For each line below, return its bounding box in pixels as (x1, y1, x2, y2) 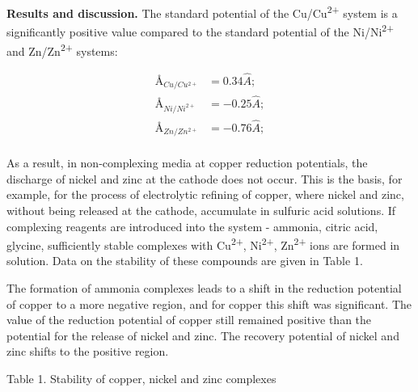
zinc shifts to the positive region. (6, 343, 169, 360)
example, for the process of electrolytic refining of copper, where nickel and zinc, (6, 186, 404, 203)
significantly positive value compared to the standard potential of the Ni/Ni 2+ (6, 21, 395, 40)
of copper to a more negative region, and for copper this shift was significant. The (6, 295, 412, 312)
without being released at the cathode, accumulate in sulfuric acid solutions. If (6, 201, 396, 218)
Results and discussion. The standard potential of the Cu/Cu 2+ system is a (6, 2, 398, 21)
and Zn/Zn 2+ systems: (6, 40, 118, 59)
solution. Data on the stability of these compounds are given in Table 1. (6, 252, 363, 269)
